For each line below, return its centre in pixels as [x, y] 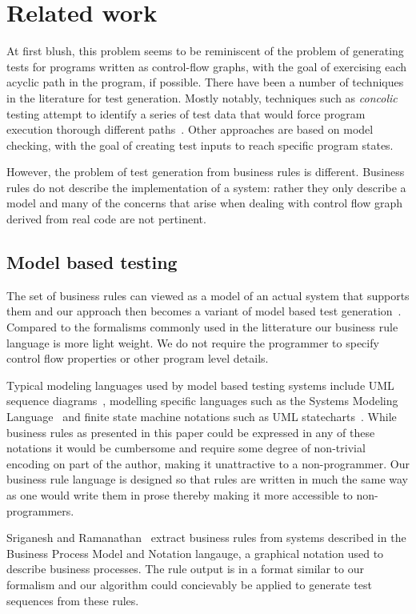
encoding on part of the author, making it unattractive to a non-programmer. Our [208, 463]
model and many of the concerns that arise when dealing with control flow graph [204, 203]
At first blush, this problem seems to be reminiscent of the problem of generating [205, 51]
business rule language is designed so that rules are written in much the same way [207, 479]
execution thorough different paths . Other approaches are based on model [190, 129]
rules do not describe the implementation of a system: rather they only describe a [206, 187]
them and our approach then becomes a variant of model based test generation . [204, 311]
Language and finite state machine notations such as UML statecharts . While [202, 417]
